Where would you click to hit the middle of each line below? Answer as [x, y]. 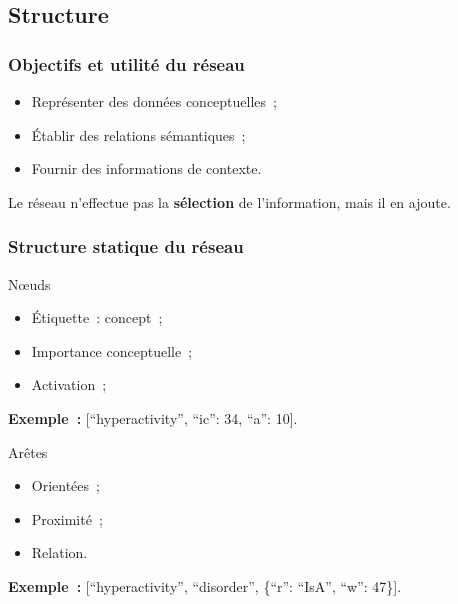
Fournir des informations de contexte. [146, 168]
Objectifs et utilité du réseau [126, 63]
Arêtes [28, 451]
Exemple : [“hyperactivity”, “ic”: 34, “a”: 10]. [153, 417]
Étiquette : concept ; [97, 317]
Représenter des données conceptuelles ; [154, 101]
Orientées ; [65, 485]
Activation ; [69, 384]
